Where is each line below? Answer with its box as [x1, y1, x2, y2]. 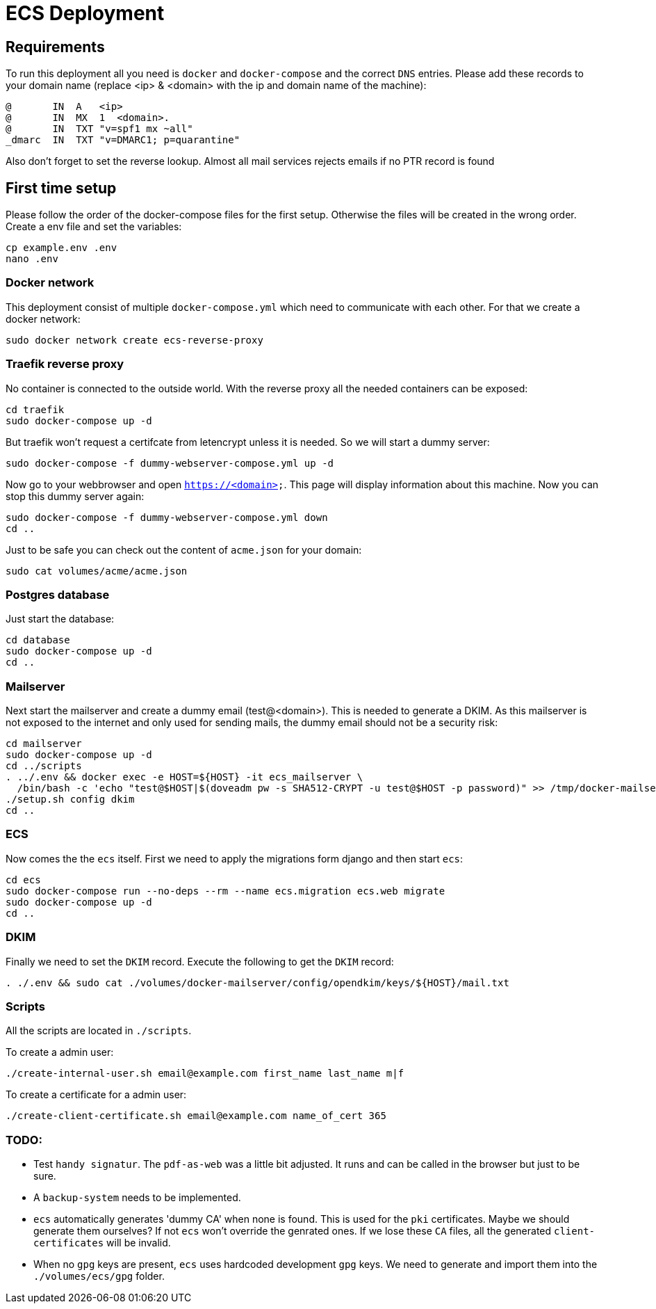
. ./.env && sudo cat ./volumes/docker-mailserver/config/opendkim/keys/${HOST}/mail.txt [6, 977, 509, 988]
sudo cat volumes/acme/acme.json [6, 565, 188, 577]
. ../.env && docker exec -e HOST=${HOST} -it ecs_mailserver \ [6, 771, 363, 783]
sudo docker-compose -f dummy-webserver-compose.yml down [6, 511, 328, 523]
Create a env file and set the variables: [6, 220, 182, 233]
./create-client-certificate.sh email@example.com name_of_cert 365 [6, 1110, 386, 1122]
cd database [6, 634, 70, 646]
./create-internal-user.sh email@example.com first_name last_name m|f [6, 1068, 404, 1079]
